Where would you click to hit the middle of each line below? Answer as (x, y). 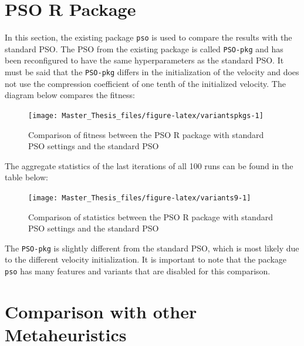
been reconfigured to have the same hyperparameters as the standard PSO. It (144, 60)
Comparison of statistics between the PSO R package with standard (151, 216)
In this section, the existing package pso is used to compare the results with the (148, 37)
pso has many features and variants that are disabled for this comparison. (138, 271)
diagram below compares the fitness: (70, 95)
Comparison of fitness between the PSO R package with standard (146, 134)
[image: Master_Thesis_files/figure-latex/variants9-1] (140, 198)
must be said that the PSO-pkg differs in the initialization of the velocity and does (152, 72)
